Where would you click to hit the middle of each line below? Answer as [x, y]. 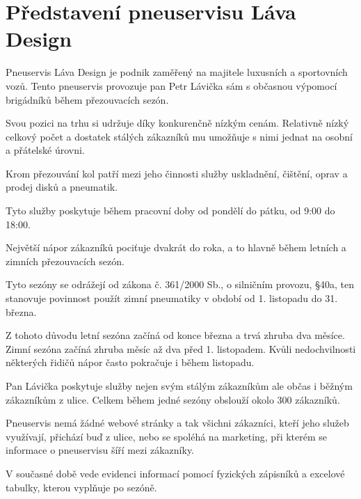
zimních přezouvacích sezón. [65, 261]
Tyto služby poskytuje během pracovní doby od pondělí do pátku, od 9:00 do [170, 211]
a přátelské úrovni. [45, 150]
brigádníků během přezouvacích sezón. [87, 99]
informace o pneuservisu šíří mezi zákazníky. [100, 450]
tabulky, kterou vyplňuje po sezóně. [81, 487]
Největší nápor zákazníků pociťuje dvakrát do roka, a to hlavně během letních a [176, 247]
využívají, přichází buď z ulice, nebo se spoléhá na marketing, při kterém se [166, 436]
